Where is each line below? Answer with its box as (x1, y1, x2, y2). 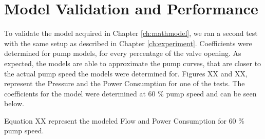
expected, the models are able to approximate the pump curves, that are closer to (4, 57, 261, 68)
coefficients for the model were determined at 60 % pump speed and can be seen (4, 88, 257, 98)
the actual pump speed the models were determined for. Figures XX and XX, (4, 68, 248, 78)
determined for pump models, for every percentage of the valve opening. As (4, 48, 241, 58)
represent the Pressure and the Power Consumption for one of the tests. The (4, 78, 245, 89)
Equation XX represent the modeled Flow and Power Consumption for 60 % (4, 115, 244, 126)
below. (4, 98, 24, 109)
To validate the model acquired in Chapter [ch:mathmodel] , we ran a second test (4, 28, 258, 38)
